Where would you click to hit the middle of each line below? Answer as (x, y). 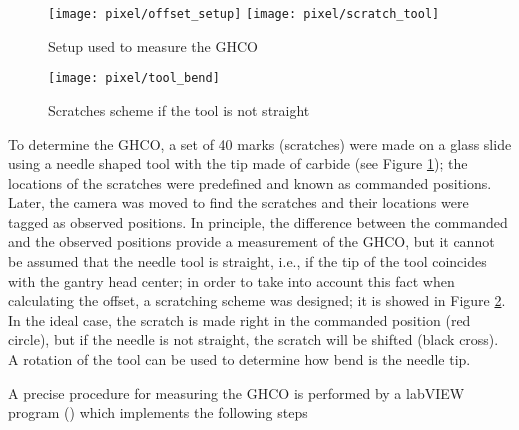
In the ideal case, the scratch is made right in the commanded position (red (239, 319)
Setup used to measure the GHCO (153, 45)
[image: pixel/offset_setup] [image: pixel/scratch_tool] (244, 14)
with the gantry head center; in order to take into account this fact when (231, 280)
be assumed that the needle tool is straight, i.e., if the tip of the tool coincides (247, 261)
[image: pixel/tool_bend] (134, 78)
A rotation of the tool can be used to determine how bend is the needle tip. (239, 359)
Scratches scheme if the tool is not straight (179, 109)
